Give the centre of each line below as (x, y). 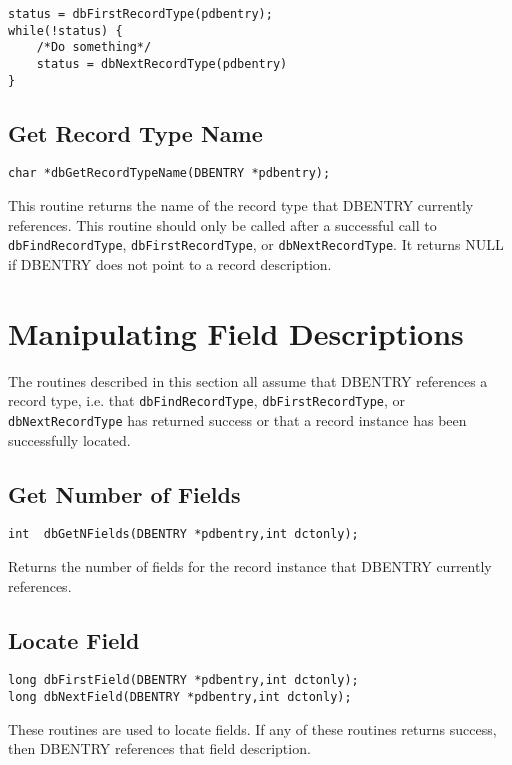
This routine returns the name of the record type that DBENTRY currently (241, 205)
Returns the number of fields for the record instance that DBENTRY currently (250, 566)
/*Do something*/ (94, 47)
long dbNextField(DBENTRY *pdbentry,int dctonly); (180, 697)
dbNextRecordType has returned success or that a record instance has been (237, 419)
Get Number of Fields (124, 493)
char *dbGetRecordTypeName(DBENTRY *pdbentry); (169, 173)
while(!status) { (65, 30)
